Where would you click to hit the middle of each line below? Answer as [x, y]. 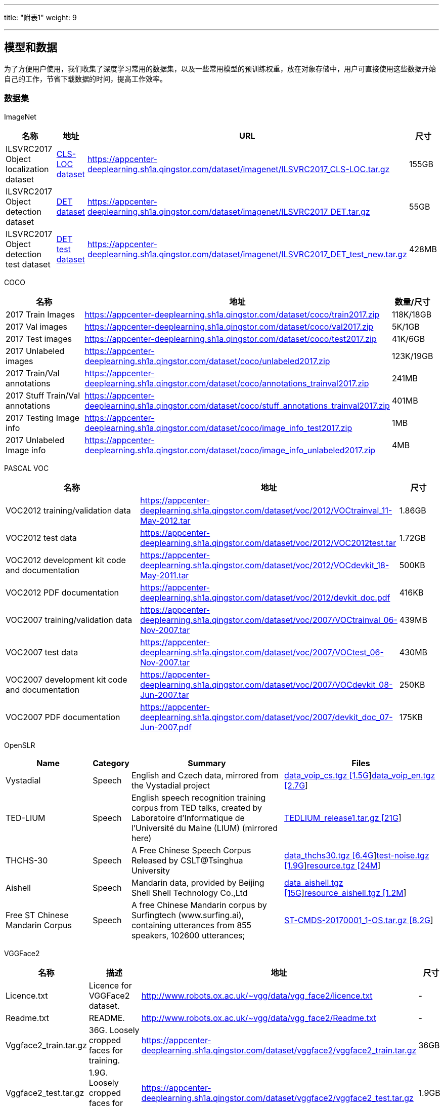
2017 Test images [39, 339]
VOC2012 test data [41, 538]
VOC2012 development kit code [66, 560]
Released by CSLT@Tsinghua [187, 860]
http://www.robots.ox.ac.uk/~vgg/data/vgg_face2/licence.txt [257, 995]
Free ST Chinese [37, 915]
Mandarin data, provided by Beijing [198, 882]
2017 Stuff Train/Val [43, 395]
